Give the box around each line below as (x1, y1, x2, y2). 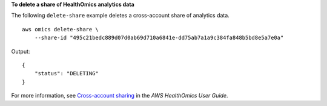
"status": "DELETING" (34, 70, 99, 77)
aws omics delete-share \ (22, 26, 99, 33)
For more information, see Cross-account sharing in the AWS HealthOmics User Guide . (11, 92, 228, 99)
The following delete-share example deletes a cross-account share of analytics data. (11, 12, 230, 19)
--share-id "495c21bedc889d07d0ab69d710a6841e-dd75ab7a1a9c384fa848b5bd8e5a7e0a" (34, 34, 284, 42)
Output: (11, 48, 30, 55)
